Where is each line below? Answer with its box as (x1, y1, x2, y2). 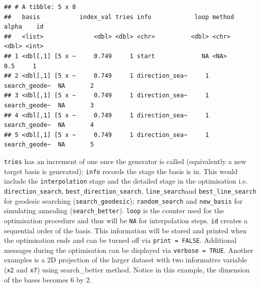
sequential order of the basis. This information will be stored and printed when (4, 225, 247, 235)
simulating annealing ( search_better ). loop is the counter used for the (4, 205, 224, 216)
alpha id (4, 23, 44, 31)
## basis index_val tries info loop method (4, 13, 234, 21)
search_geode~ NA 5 (4, 141, 94, 149)
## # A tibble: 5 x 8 (4, 4, 76, 11)
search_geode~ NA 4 (4, 121, 94, 129)
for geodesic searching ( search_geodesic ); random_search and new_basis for (4, 195, 243, 206)
